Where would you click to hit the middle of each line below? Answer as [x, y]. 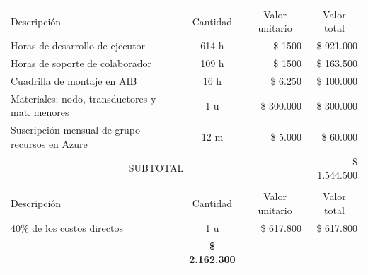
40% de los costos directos [67, 227]
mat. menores [40, 112]
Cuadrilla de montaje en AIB [74, 80]
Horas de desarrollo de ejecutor [78, 46]
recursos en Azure [49, 143]
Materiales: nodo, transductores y [84, 98]
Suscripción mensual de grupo [76, 130]
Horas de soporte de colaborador [81, 63]
